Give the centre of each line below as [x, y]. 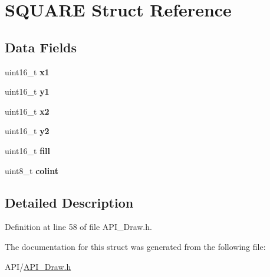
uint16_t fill [28, 150]
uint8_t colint [32, 170]
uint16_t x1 [27, 71]
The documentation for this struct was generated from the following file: [135, 246]
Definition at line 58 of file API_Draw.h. [78, 227]
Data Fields [41, 47]
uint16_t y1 [27, 91]
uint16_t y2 [27, 131]
